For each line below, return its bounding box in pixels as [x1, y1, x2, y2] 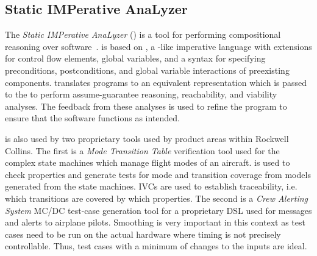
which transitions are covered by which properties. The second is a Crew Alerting [5, 191, 308, 204]
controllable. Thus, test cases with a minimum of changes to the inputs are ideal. [5, 240, 307, 252]
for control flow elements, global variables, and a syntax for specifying [5, 52, 266, 65]
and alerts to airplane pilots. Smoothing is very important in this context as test [5, 216, 305, 229]
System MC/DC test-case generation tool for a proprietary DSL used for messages [5, 204, 312, 216]
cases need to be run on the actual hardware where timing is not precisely [5, 227, 281, 240]
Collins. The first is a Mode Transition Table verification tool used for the [5, 144, 280, 157]
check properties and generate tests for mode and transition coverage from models [5, 168, 311, 180]
